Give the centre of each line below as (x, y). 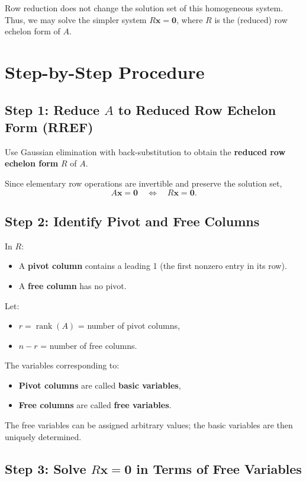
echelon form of (33, 31)
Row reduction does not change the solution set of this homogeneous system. (144, 8)
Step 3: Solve (46, 468)
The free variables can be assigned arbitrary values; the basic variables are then (149, 425)
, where (190, 19)
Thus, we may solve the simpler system (76, 19)
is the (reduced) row (251, 19)
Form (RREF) (49, 126)
